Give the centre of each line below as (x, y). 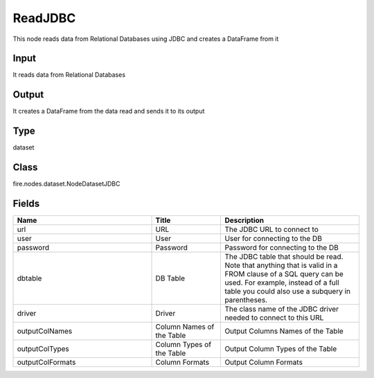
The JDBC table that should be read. (284, 257)
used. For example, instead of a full (282, 282)
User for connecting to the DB (273, 239)
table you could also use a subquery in (288, 291)
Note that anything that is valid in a (281, 265)
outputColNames (45, 331)
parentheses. (246, 300)
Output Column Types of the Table (281, 349)
